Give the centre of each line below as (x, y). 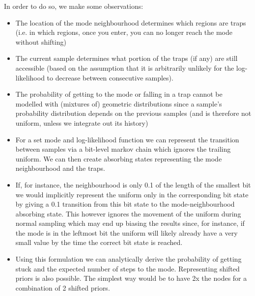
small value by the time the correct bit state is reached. (99, 242)
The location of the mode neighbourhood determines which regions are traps (131, 22)
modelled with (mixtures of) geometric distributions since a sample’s (119, 103)
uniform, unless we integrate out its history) (82, 122)
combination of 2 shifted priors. (63, 287)
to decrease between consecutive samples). (110, 77)
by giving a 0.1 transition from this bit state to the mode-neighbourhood (125, 204)
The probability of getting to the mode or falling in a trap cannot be (119, 94)
